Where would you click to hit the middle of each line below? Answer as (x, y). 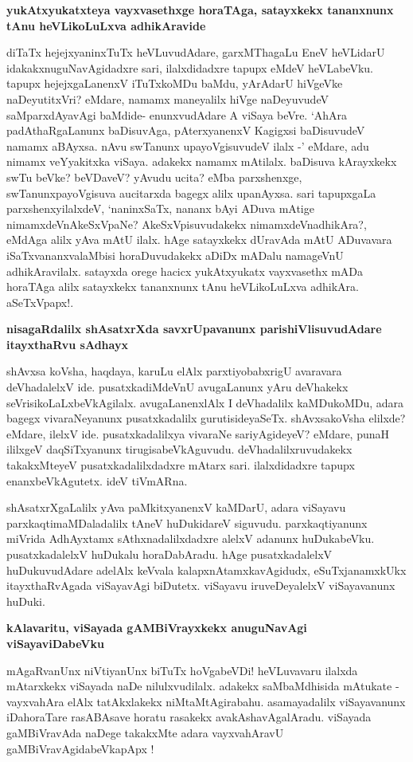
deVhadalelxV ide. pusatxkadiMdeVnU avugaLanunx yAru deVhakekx (177, 387)
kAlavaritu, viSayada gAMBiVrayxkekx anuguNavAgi (157, 628)
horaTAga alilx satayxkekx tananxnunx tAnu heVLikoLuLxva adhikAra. (183, 287)
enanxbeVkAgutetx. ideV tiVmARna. (97, 480)
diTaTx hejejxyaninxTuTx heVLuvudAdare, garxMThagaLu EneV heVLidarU (196, 52)
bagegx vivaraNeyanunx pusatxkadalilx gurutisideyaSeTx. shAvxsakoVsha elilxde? (206, 418)
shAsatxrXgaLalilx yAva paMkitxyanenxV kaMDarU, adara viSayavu (176, 507)
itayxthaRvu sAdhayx (67, 344)
